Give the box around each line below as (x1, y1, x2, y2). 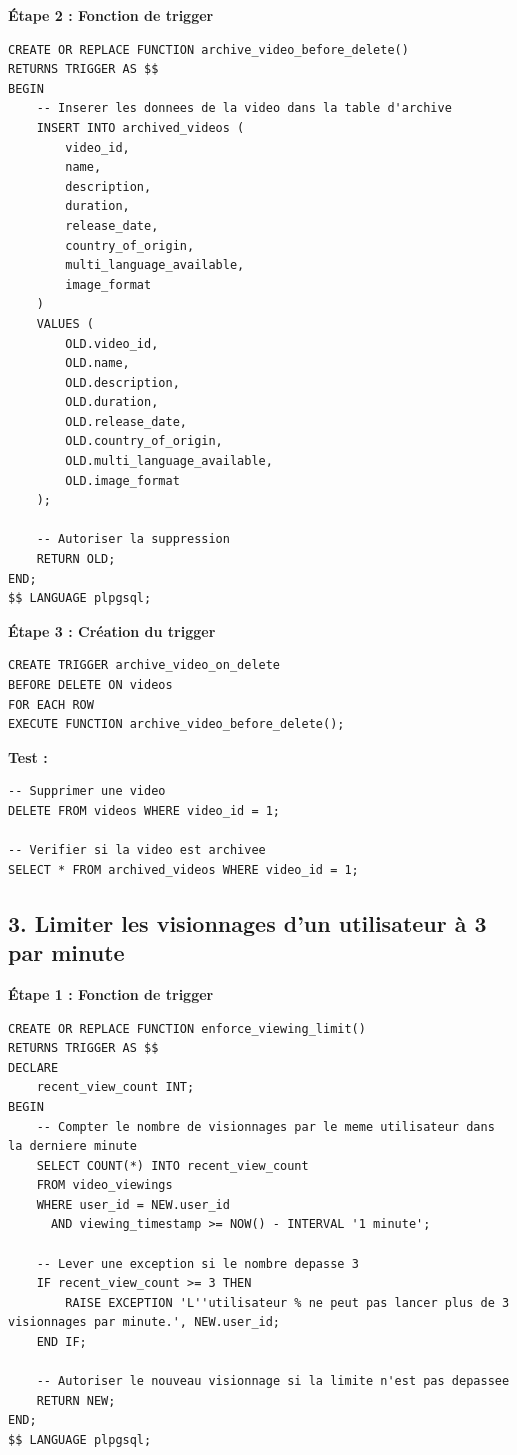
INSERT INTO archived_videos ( (36, 120, 245, 135)
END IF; (36, 1335, 87, 1350)
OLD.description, (65, 375, 180, 390)
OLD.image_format (65, 473, 180, 488)
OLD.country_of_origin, (65, 434, 223, 449)
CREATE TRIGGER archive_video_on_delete (8, 658, 281, 673)
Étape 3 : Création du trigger (8, 620, 216, 641)
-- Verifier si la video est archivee (8, 843, 266, 858)
